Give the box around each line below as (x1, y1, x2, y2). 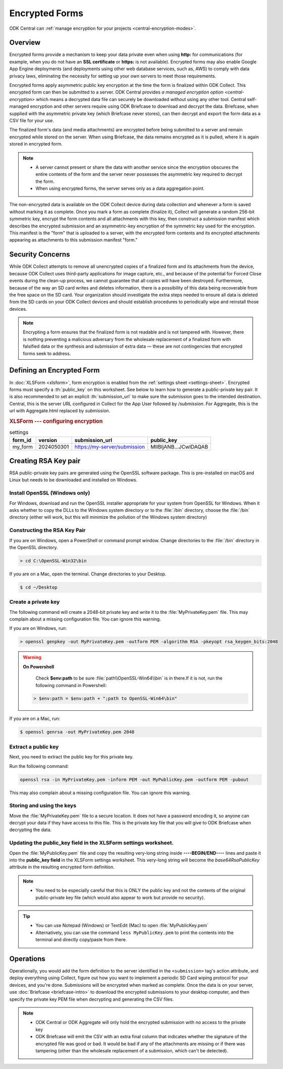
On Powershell (23, 663, 54, 669)
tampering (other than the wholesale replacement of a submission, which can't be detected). (35, 1047, 229, 1053)
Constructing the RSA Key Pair (9, 527, 86, 534)
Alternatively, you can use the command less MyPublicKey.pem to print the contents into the (35, 930, 234, 936)
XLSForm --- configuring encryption (9, 417, 103, 424)
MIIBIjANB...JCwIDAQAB (150, 443, 208, 450)
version (38, 436, 58, 444)
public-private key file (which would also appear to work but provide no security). (35, 894, 205, 900)
